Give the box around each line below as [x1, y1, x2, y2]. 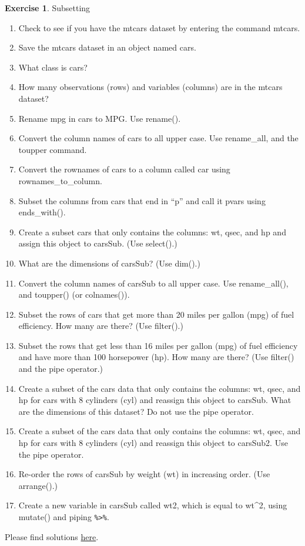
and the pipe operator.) [18, 362, 103, 375]
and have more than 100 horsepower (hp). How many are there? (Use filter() [18, 351, 294, 363]
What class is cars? [18, 61, 88, 73]
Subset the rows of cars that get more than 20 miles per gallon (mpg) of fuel [18, 308, 294, 320]
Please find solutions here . [5, 530, 99, 542]
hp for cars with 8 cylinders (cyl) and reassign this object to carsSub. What [18, 394, 291, 406]
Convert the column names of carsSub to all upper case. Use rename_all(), [18, 277, 289, 289]
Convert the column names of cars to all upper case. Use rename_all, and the [18, 132, 299, 144]
